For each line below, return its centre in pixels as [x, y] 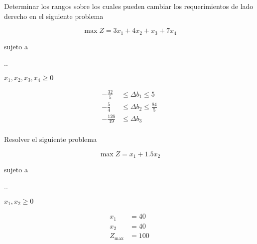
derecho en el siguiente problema [54, 16]
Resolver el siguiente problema [50, 139]
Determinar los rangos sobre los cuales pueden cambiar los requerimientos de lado [129, 6]
